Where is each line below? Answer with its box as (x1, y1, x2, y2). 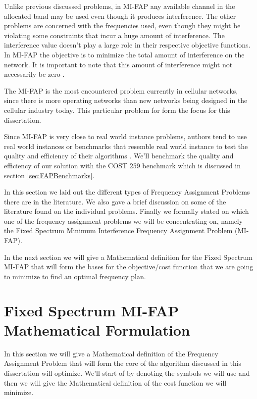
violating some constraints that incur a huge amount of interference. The (4, 30, 225, 40)
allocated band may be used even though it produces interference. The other (4, 10, 236, 21)
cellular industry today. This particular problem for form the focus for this (4, 104, 230, 115)
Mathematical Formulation (4, 319, 190, 340)
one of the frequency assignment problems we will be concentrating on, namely (4, 215, 243, 226)
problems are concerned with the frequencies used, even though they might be (4, 20, 241, 31)
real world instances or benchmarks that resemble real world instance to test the (4, 141, 248, 151)
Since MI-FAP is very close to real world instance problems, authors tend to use (4, 131, 247, 142)
